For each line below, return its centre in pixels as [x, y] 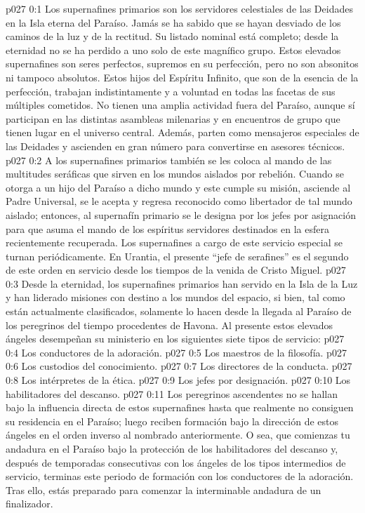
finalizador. [29, 504]
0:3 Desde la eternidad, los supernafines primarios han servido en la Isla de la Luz [182, 283]
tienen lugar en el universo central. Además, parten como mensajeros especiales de [182, 132]
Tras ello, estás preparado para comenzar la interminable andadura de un [164, 489]
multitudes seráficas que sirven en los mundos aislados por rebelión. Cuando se [175, 174]
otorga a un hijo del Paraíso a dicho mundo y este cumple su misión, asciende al [178, 187]
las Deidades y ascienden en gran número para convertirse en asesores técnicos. [175, 146]
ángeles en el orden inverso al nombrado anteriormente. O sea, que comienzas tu [178, 435]
